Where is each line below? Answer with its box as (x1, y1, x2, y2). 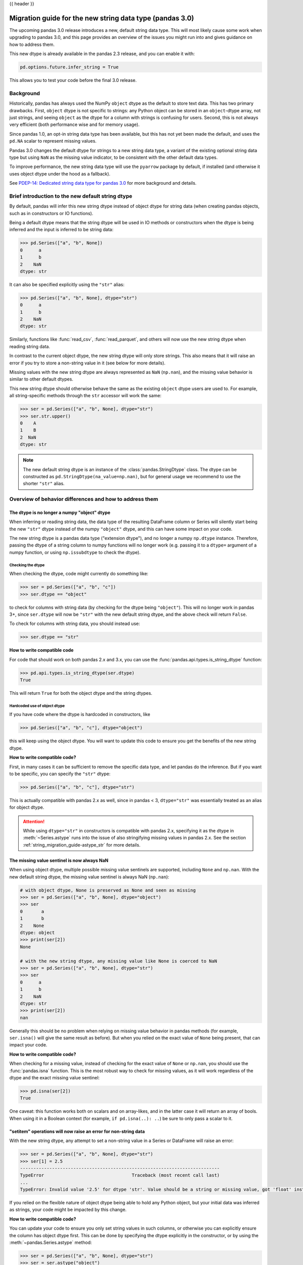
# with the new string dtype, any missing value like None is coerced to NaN (20, 958, 217, 964)
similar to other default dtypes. (9, 376, 73, 382)
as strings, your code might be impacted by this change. (9, 1207, 127, 1213)
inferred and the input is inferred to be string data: (9, 227, 114, 233)
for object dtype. (9, 805, 44, 811)
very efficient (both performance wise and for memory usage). (9, 121, 140, 128)
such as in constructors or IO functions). (9, 210, 93, 216)
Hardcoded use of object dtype (9, 703, 65, 708)
